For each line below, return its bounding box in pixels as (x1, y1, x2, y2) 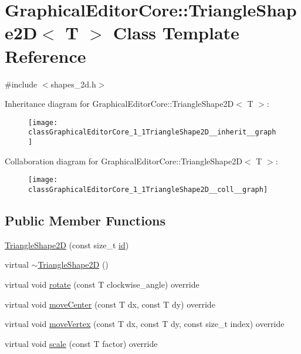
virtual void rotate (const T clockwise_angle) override (5, 278, 199, 290)
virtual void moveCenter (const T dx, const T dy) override (5, 298, 215, 310)
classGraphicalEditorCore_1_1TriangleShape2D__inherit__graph (28, 128, 276, 137)
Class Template (113, 21, 239, 45)
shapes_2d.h (50, 77, 96, 90)
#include (5, 77, 38, 90)
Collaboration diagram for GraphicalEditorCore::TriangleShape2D (5, 154, 242, 167)
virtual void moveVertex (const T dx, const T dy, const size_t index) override (5, 318, 285, 330)
